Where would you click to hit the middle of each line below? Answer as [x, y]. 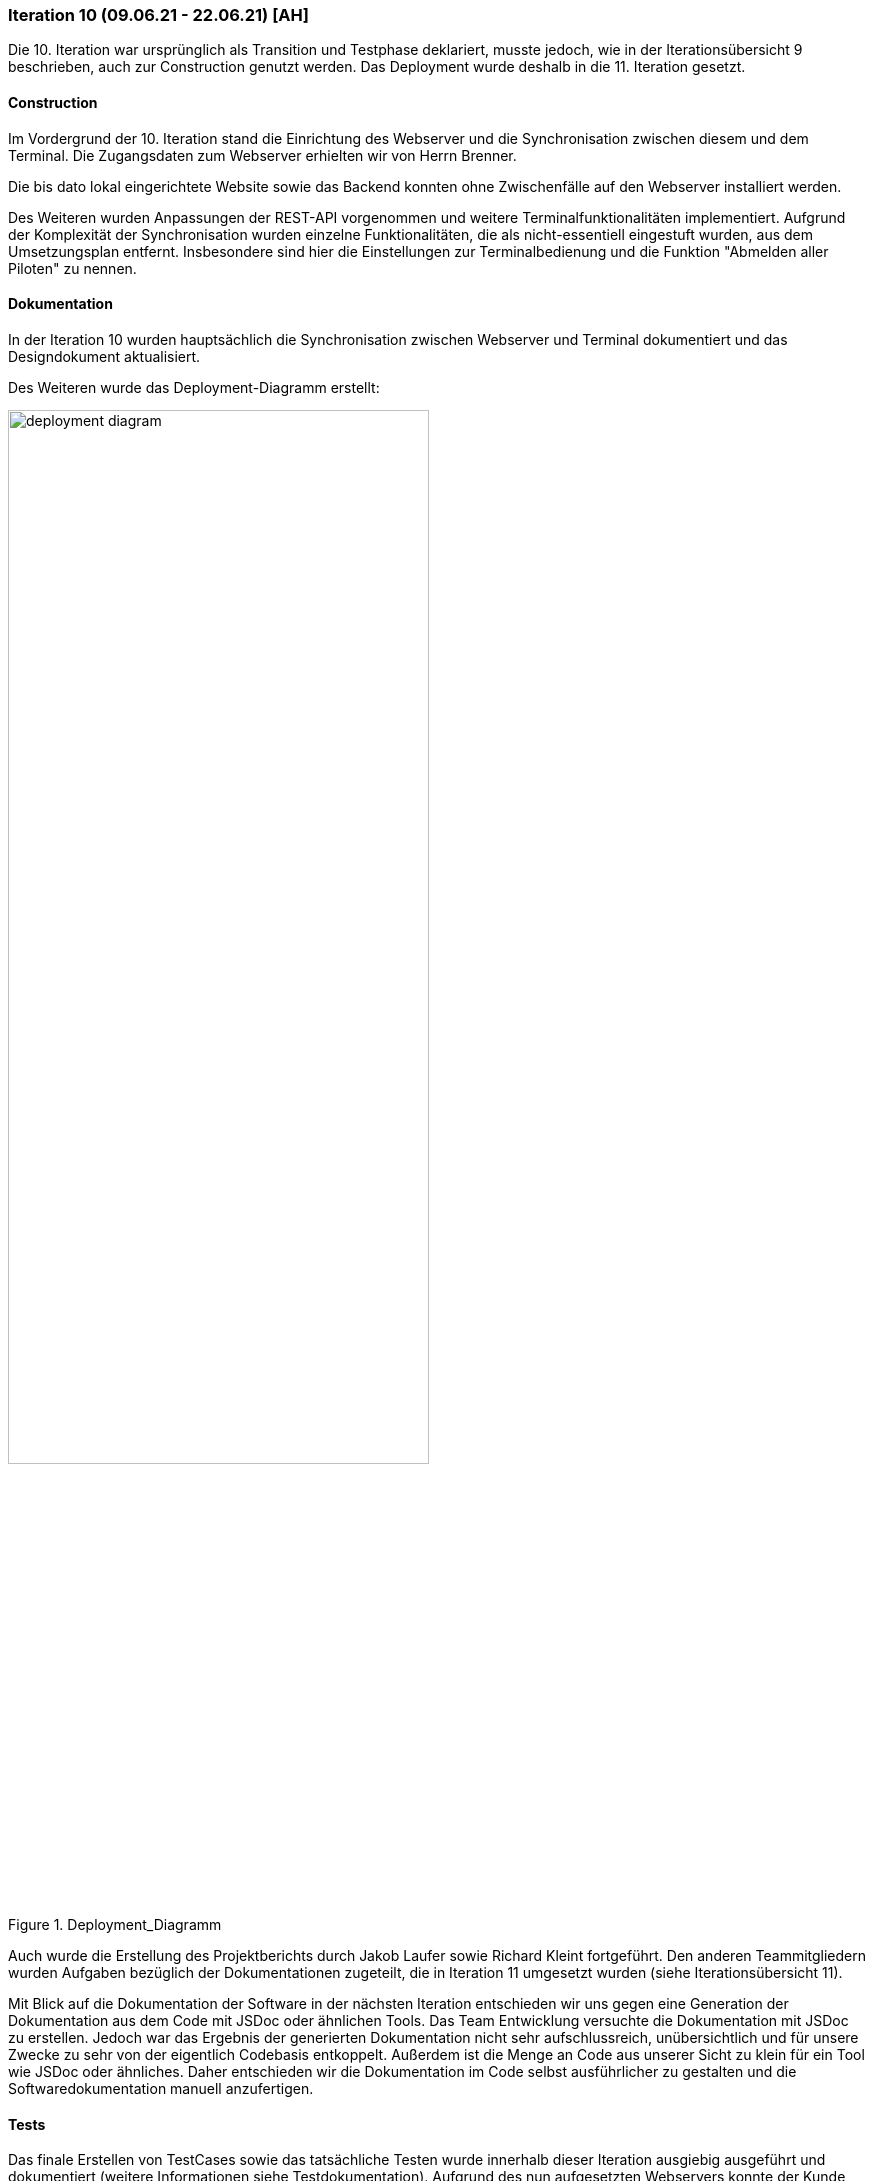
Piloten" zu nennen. [72, 268]
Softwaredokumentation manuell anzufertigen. [161, 2089]
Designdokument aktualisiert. [104, 356]
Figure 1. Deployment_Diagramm [115, 1925]
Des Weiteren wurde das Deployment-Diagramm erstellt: [194, 387]
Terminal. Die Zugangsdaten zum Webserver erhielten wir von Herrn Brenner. [262, 155]
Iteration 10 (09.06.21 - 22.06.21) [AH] [158, 15]
